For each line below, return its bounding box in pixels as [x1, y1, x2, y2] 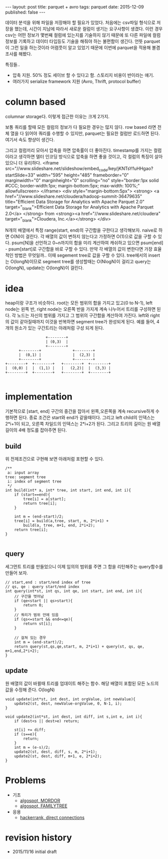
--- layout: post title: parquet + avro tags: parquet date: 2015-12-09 [5, 4, 144, 10]
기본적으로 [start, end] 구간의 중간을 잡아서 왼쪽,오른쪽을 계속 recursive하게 [5, 408, 154, 414]
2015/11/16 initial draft [12, 848, 57, 854]
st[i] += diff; [14, 727, 46, 732]
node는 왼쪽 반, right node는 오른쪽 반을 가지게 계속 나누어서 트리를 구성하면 [5, 306, 156, 312]
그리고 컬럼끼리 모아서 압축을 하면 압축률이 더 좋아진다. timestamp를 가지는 [5, 147, 153, 153]
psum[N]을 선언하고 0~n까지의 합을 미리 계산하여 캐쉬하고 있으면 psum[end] [12, 240, 163, 246]
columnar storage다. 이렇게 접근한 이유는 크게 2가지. [5, 113, 110, 119]
